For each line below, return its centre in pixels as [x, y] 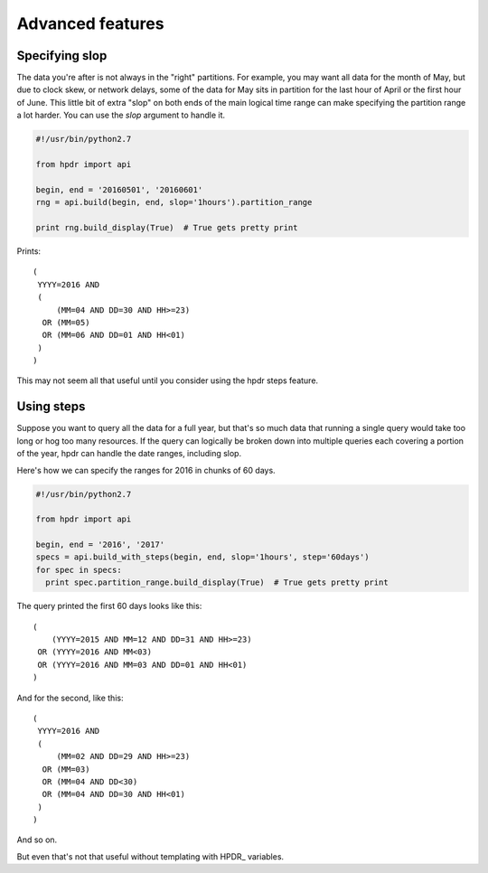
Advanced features [90, 23]
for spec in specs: [79, 570]
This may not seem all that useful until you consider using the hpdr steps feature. [168, 380]
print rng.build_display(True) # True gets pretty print [167, 227]
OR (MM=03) [66, 769]
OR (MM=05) [66, 322]
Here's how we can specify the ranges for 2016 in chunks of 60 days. [146, 470]
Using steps [51, 407]
